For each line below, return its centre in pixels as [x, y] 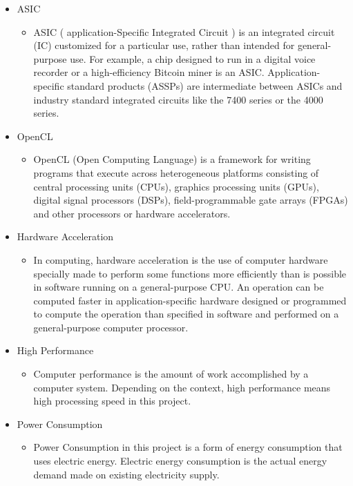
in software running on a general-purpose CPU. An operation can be [179, 287]
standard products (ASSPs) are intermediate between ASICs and [205, 85]
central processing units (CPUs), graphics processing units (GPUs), [176, 186]
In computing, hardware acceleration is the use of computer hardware [181, 259]
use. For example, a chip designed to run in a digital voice [193, 58]
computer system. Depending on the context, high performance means [182, 387]
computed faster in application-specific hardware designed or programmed [190, 300]
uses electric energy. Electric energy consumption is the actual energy [180, 461]
